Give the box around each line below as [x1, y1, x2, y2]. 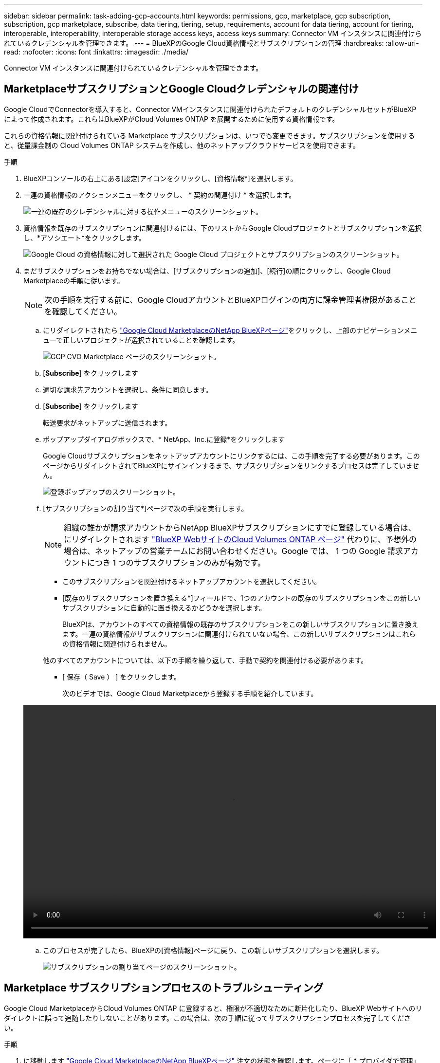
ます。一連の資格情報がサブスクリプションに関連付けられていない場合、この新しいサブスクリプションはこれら [62, 629, 416, 638]
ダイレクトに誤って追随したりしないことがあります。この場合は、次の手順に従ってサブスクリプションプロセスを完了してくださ [4, 1013, 411, 1022]
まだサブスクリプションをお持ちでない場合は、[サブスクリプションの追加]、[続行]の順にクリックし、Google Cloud [23, 266, 391, 275]
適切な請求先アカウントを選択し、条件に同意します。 [43, 385, 213, 394]
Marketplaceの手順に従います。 [23, 276, 124, 285]
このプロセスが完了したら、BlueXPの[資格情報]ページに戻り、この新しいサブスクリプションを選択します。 [43, 946, 384, 954]
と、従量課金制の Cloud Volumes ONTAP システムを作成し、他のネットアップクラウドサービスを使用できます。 [4, 141, 360, 149]
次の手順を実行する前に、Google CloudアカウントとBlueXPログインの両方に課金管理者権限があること [44, 294, 417, 305]
